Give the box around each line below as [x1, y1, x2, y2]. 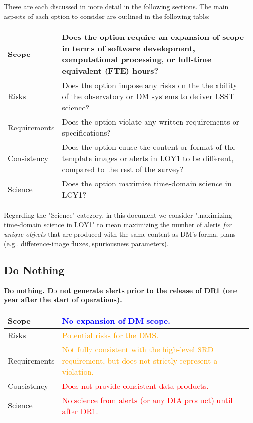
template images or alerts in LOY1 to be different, [62, 152, 234, 164]
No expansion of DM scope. [62, 314, 171, 326]
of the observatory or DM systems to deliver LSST [62, 91, 235, 102]
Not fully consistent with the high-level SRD [62, 343, 214, 355]
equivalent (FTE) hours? [62, 65, 159, 76]
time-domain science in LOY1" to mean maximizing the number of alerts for [4, 219, 232, 229]
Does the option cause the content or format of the [62, 141, 235, 153]
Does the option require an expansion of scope [62, 31, 244, 43]
